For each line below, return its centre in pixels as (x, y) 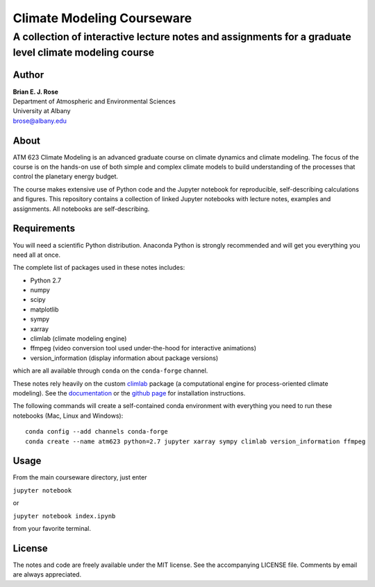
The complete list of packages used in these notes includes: (99, 268)
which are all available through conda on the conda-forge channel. (110, 371)
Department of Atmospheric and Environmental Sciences (94, 101)
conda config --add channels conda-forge (97, 432)
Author (28, 75)
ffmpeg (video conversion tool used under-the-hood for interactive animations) (143, 348)
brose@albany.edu (40, 121)
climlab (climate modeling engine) (78, 339)
